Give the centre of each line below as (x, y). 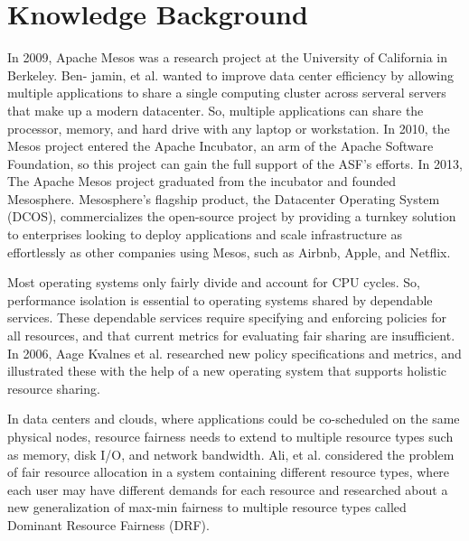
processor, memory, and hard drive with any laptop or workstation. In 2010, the (229, 128)
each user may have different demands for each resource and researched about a (228, 489)
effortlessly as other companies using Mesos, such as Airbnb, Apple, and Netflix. (229, 252)
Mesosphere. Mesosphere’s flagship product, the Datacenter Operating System (224, 198)
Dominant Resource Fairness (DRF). (108, 524)
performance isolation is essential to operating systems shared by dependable (220, 299)
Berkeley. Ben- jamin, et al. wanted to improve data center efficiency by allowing (230, 75)
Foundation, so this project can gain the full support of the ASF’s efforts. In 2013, (235, 163)
